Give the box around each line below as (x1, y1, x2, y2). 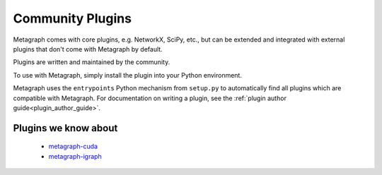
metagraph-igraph (48, 152, 102, 160)
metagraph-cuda (48, 142, 98, 151)
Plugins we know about (13, 122, 118, 134)
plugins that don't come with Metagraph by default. (13, 44, 163, 53)
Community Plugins (13, 11, 132, 26)
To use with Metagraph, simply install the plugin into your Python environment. (13, 71, 242, 79)
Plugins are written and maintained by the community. (13, 58, 170, 66)
